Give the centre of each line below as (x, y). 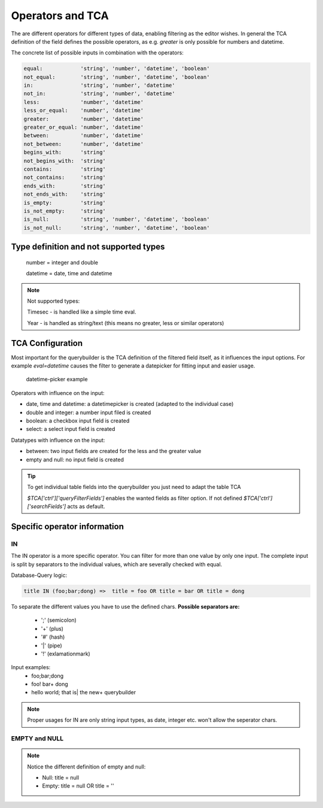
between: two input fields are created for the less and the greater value (114, 451)
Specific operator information (68, 526)
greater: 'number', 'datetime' (83, 119)
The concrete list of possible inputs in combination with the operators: (97, 53)
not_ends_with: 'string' (65, 194)
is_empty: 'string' (65, 203)
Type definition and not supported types (88, 247)
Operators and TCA (60, 16)
